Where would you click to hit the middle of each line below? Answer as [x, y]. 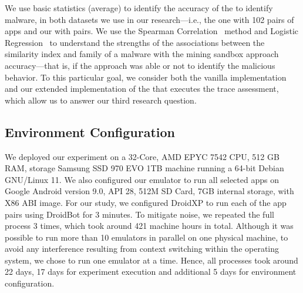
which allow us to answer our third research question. [101, 100]
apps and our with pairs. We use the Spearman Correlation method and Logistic [152, 31]
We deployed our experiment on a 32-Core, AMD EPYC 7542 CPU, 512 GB [142, 156]
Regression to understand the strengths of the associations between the [135, 42]
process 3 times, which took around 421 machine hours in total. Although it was [149, 226]
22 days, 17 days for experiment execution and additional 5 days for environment [151, 272]
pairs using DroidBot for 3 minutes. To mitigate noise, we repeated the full [139, 214]
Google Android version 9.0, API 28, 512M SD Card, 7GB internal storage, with [149, 191]
